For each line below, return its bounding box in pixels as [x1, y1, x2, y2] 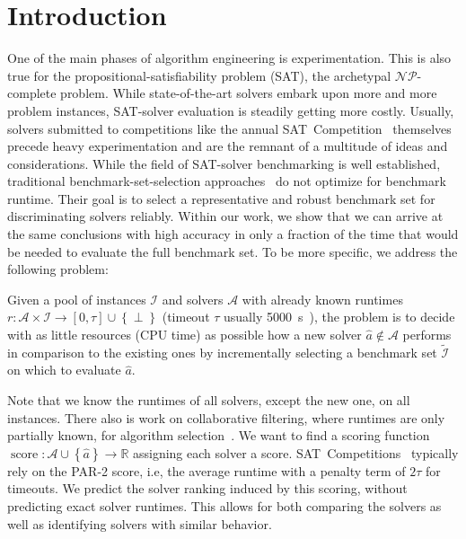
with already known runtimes [242, 289, 403, 308]
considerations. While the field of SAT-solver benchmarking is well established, [7, 154, 441, 172]
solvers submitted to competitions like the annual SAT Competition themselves [7, 119, 452, 137]
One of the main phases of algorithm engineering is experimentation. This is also [7, 49, 452, 67]
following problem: [7, 260, 109, 278]
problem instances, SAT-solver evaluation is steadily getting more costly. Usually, [7, 101, 454, 119]
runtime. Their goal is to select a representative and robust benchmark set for [7, 189, 435, 208]
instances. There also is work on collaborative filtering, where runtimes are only [7, 408, 445, 427]
